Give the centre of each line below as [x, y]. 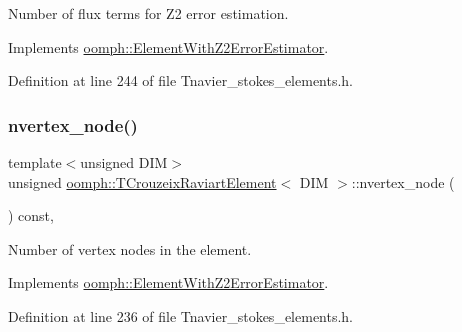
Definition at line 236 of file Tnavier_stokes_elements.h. [181, 315]
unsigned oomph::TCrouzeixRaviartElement [142, 181]
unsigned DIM [124, 162]
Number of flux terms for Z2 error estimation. [148, 13]
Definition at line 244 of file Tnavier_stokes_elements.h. [181, 80]
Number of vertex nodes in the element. [130, 248]
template [35, 162]
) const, [31, 215]
